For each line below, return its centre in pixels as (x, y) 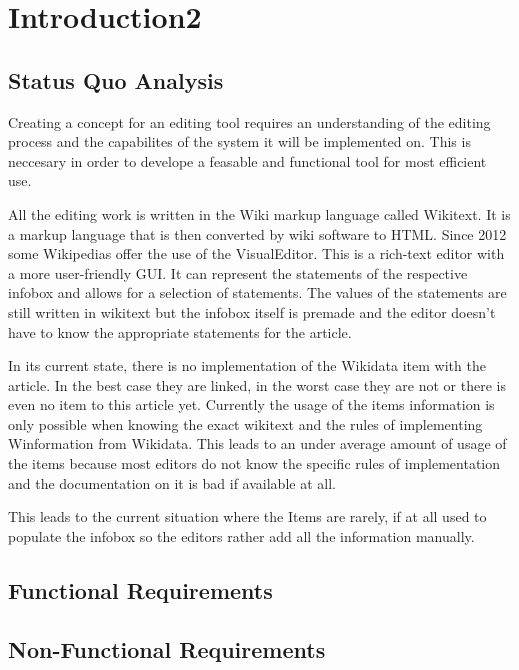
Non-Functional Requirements (167, 648)
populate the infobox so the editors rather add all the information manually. (241, 535)
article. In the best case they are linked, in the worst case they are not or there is (257, 384)
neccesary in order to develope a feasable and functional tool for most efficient (247, 160)
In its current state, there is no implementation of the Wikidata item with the (247, 365)
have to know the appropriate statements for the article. (180, 331)
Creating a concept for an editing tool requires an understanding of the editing (249, 121)
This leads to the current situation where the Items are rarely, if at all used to (247, 516)
